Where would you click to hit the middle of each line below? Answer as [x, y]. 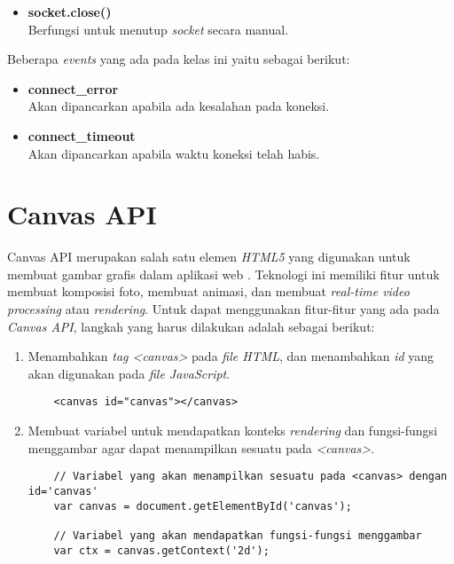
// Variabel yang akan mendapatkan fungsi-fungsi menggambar [238, 535]
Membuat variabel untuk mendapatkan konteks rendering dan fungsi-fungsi [233, 431]
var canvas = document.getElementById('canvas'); [203, 506]
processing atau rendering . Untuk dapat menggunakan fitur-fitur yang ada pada [223, 309]
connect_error [73, 88]
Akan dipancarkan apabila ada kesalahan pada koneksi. [179, 106]
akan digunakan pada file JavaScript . [129, 373]
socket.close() [70, 12]
